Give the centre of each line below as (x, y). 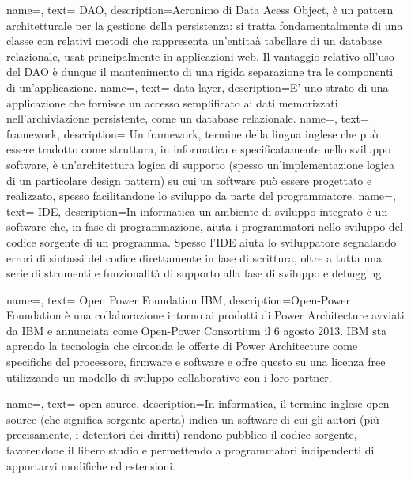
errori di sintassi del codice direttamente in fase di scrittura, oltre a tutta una (194, 257)
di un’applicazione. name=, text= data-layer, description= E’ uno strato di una (198, 87)
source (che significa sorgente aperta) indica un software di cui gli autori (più (193, 419)
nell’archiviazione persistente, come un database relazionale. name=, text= (188, 118)
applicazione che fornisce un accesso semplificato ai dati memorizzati (172, 102)
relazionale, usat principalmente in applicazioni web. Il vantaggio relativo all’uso (200, 56)
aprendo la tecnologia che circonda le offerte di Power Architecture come (182, 346)
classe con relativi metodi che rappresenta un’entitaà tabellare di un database (194, 41)
